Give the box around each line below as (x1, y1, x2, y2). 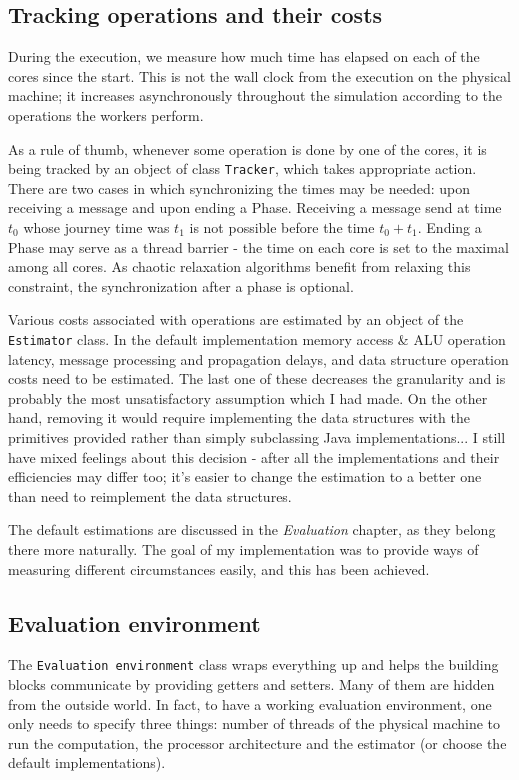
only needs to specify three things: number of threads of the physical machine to (8, 713, 501, 734)
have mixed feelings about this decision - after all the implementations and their (8, 446, 500, 467)
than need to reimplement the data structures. (8, 485, 292, 506)
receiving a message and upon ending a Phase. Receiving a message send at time (8, 197, 502, 218)
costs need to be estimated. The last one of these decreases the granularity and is (8, 368, 506, 389)
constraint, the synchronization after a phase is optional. (8, 275, 354, 296)
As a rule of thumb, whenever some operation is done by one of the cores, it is (8, 138, 487, 159)
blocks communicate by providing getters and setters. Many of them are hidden (8, 674, 495, 695)
